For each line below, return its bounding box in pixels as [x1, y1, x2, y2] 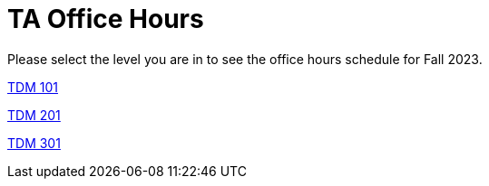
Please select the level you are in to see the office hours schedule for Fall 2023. [7, 51, 483, 67]
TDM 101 [7, 79, 58, 95]
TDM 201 [7, 107, 61, 123]
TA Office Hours [7, 4, 204, 34]
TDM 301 [7, 135, 61, 151]
